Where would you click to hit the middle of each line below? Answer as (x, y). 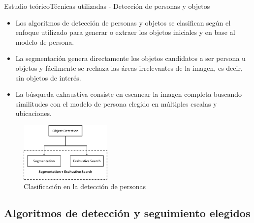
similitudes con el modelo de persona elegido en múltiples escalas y (116, 103)
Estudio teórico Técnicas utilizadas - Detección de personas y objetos (107, 6)
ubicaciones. (33, 113)
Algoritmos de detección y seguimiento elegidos (127, 213)
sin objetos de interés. (48, 77)
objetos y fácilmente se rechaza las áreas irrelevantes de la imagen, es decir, (129, 68)
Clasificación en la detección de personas (85, 186)
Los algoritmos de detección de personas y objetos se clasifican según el (123, 22)
